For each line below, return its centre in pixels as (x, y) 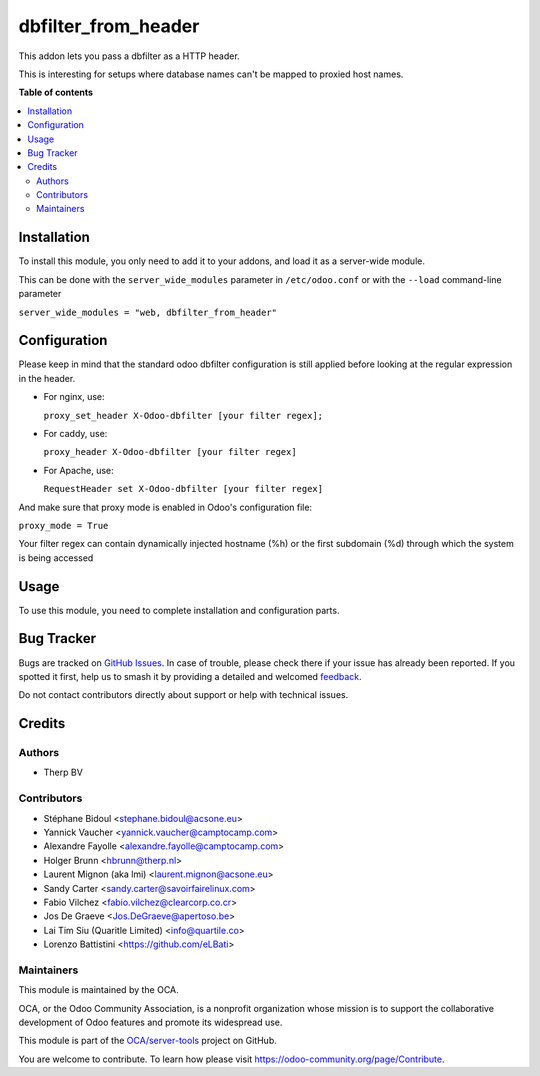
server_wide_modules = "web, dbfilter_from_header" (148, 312)
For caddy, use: (75, 433)
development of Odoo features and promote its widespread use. (150, 1022)
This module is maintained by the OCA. (98, 990)
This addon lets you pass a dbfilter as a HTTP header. (129, 56)
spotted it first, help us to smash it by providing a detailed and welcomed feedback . (190, 676)
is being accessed (56, 557)
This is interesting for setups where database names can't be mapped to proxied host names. (211, 74)
